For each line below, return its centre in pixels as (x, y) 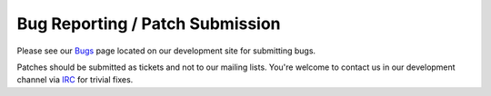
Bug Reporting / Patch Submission (149, 24)
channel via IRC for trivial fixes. (75, 80)
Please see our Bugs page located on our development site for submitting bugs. (166, 51)
